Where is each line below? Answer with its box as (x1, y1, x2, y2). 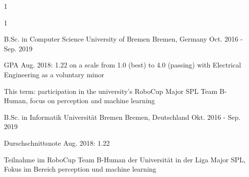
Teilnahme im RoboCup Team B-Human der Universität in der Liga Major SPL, (4, 154, 246, 164)
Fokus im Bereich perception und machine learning (4, 164, 157, 174)
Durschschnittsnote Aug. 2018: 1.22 (4, 137, 110, 148)
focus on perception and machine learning (30, 95, 155, 106)
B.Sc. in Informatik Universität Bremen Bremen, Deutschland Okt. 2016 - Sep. (4, 111, 241, 122)
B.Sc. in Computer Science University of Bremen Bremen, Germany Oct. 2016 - (4, 34, 243, 44)
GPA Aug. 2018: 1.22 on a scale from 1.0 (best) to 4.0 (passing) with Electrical (4, 60, 241, 70)
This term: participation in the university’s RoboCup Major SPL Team (4, 86, 218, 96)
